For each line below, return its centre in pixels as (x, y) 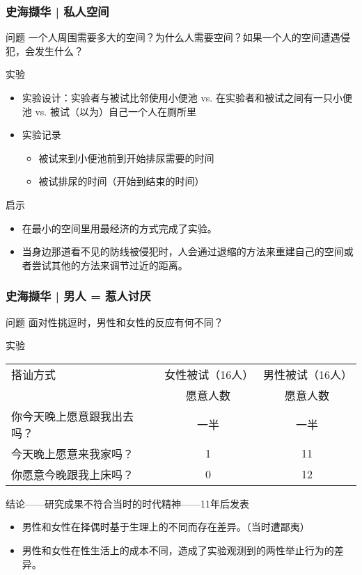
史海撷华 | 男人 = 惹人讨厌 (78, 296)
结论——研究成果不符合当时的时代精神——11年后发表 (127, 503)
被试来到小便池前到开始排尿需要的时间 (126, 157)
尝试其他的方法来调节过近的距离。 (110, 265)
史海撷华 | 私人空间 (57, 11)
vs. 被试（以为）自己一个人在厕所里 (116, 111)
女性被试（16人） (209, 374)
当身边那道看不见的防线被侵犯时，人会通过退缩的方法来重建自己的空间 (183, 251)
